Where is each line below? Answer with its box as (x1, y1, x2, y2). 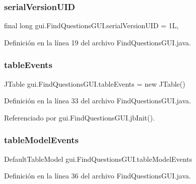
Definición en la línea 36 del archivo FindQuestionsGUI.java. (4, 170, 191, 181)
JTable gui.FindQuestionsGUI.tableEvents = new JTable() (4, 78, 185, 89)
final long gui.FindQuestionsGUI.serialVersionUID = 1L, (4, 20, 179, 31)
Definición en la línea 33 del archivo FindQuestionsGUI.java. (4, 95, 191, 106)
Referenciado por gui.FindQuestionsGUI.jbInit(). (4, 112, 155, 122)
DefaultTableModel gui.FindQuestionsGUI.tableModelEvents (4, 153, 192, 164)
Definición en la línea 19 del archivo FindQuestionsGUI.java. (4, 37, 191, 47)
